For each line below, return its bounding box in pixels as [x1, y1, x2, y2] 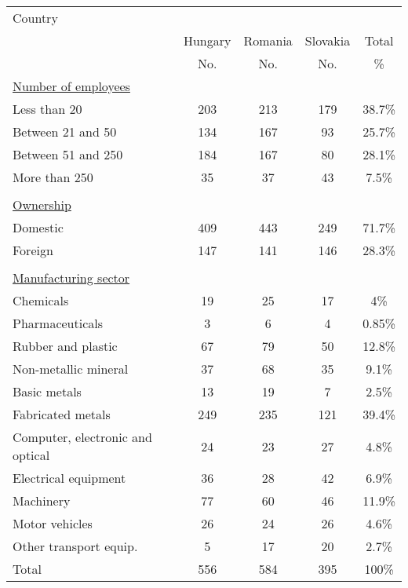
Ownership [13, 195, 71, 214]
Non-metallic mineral [13, 360, 129, 378]
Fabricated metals [13, 405, 111, 423]
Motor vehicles [13, 514, 93, 532]
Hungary [183, 31, 231, 49]
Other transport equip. [13, 537, 138, 555]
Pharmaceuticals [13, 314, 104, 332]
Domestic [13, 218, 64, 236]
